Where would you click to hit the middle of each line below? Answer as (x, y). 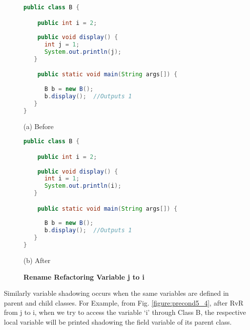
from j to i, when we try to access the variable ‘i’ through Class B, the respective (125, 312)
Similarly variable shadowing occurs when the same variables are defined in (116, 293)
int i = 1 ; (62, 179)
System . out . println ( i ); (83, 186)
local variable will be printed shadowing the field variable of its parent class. (118, 321)
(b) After (37, 260)
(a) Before (39, 126)
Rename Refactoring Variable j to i (84, 276)
